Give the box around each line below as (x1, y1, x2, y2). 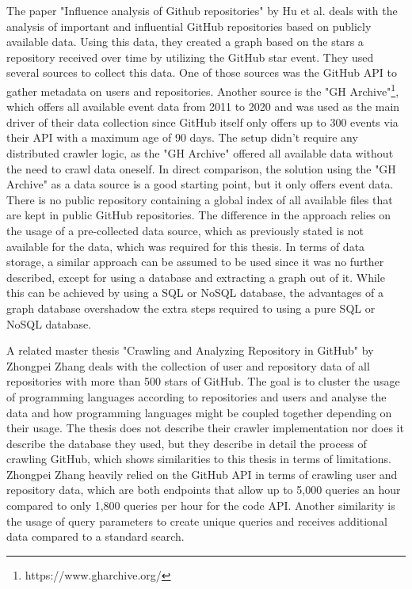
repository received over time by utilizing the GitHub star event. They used (6, 48, 374, 65)
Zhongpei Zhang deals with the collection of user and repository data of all (6, 357, 370, 374)
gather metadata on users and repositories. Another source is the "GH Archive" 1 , (6, 80, 399, 99)
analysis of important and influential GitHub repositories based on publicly (6, 17, 372, 34)
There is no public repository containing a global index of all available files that (6, 191, 393, 207)
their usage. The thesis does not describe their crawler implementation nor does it (6, 420, 404, 436)
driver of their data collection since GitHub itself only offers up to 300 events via (6, 113, 399, 130)
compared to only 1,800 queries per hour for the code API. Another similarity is (6, 497, 395, 514)
